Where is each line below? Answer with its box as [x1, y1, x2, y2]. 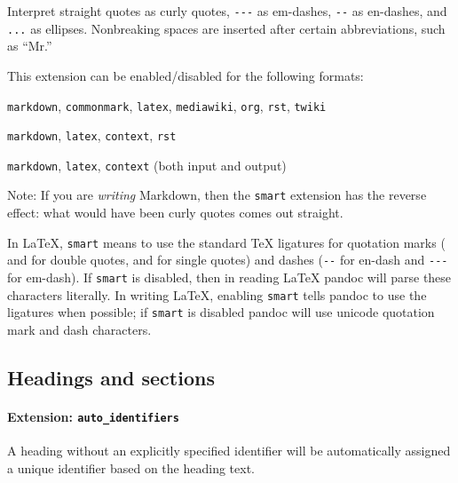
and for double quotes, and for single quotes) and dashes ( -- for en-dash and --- [7, 250, 448, 269]
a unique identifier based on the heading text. [7, 458, 255, 477]
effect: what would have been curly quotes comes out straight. [7, 203, 343, 222]
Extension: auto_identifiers [7, 407, 179, 425]
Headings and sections [7, 363, 215, 391]
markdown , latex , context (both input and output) [7, 155, 287, 174]
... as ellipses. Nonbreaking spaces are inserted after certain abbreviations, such [7, 19, 446, 37]
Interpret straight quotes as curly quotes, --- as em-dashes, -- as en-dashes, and [7, 2, 447, 20]
